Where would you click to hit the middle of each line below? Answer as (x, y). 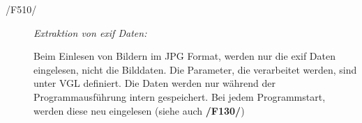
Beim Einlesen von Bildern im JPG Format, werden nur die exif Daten (184, 56)
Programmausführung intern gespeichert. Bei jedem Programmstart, (180, 96)
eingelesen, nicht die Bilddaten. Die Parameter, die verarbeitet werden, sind (195, 69)
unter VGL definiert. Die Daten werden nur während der (155, 83)
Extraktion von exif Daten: (90, 32)
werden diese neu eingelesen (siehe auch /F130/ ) (139, 110)
